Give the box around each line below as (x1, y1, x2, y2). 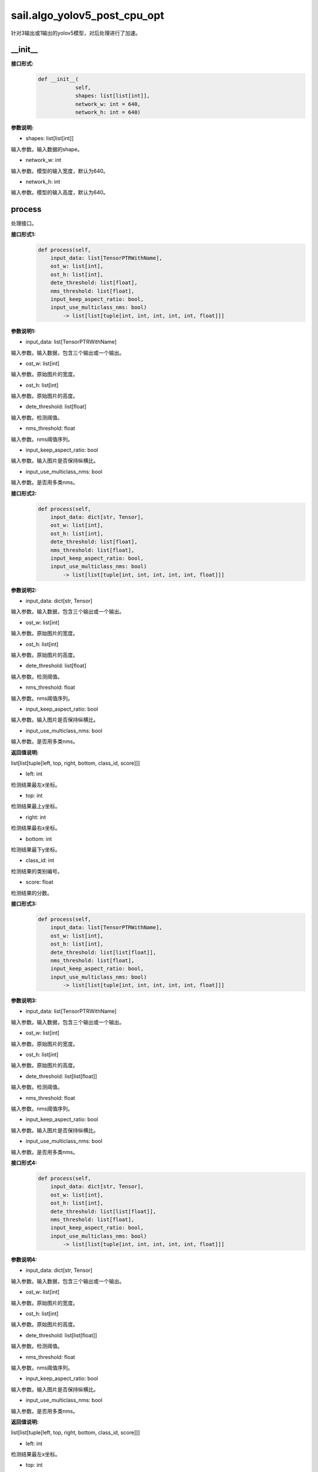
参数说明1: (11, 327, 36, 334)
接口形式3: (11, 900, 37, 907)
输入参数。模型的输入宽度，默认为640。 (11, 167, 109, 174)
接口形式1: (11, 230, 36, 238)
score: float (25, 878, 54, 886)
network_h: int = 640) (75, 109, 141, 115)
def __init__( (38, 76, 79, 82)
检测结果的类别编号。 (11, 867, 63, 874)
